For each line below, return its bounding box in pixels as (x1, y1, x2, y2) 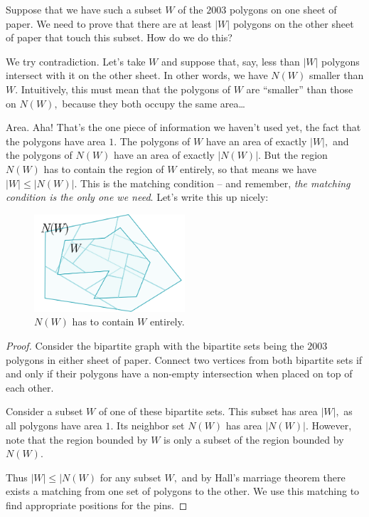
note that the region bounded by (6, 432, 148, 446)
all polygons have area (6, 417, 102, 432)
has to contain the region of (43, 161, 164, 176)
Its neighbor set (117, 417, 185, 432)
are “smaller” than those (246, 81, 353, 96)
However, (311, 417, 352, 432)
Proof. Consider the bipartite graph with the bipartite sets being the (6, 338, 304, 352)
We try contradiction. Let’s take (6, 53, 146, 68)
